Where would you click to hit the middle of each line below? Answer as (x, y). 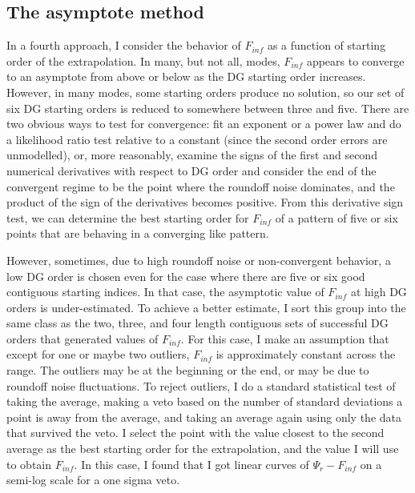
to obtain (29, 464)
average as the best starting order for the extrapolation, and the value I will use (203, 449)
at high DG (379, 292)
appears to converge (355, 60)
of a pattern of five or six (336, 217)
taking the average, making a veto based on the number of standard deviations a (205, 401)
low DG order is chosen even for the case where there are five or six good (186, 276)
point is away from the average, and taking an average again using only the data (204, 417)
